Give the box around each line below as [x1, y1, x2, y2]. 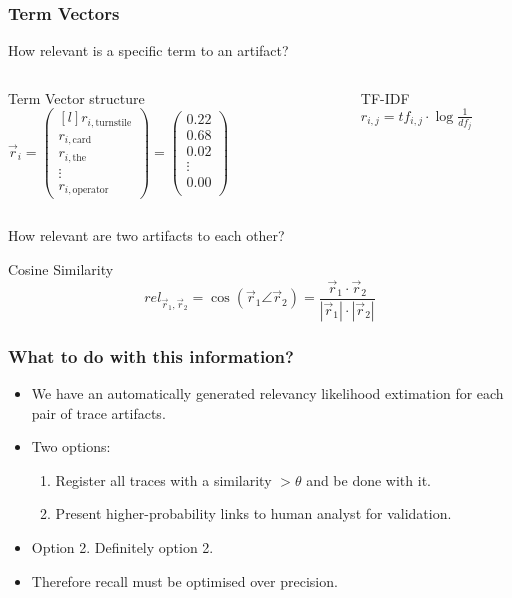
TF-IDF [360, 87, 410, 108]
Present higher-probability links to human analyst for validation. [55, 503, 452, 524]
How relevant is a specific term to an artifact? [8, 40, 289, 61]
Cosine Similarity [8, 259, 114, 280]
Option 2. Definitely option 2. [31, 536, 214, 557]
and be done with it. [306, 469, 431, 490]
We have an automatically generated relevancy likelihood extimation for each [31, 382, 504, 403]
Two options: [31, 436, 111, 457]
